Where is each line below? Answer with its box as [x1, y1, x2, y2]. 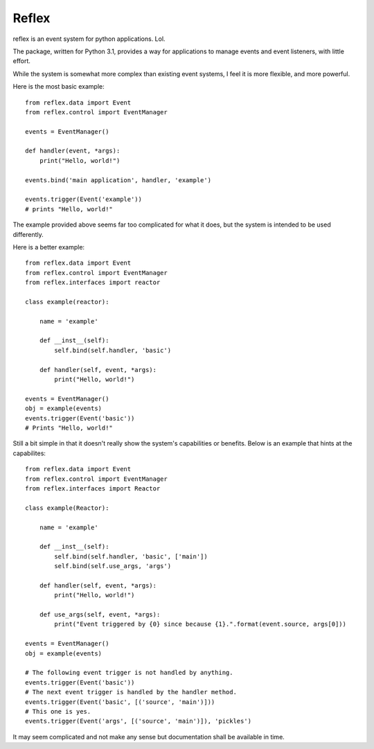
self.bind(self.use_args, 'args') [54, 562, 172, 570]
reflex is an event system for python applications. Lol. [12, 35, 166, 43]
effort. [12, 57, 31, 65]
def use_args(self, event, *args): [39, 610, 161, 619]
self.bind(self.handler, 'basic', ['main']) [54, 552, 208, 561]
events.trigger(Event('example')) [25, 195, 142, 204]
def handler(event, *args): [25, 147, 121, 155]
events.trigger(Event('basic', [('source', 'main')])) [25, 698, 215, 706]
